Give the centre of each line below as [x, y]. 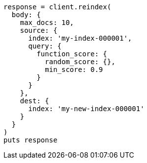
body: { [26, 15]
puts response [30, 140]
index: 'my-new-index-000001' [86, 109]
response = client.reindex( [58, 7]
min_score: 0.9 [74, 70]
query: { [45, 46]
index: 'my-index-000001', [80, 38]
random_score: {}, [80, 62]
